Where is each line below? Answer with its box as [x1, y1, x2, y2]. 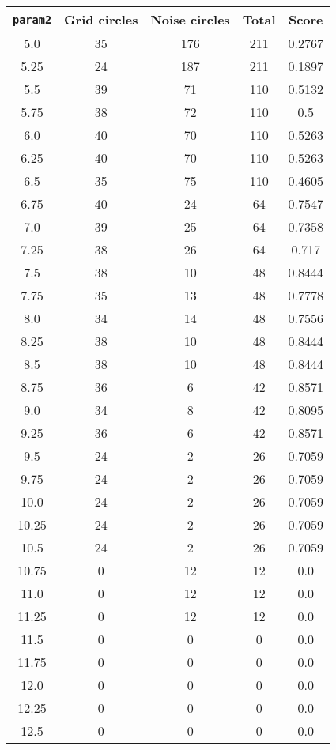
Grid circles [64, 10, 138, 28]
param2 [13, 13, 52, 26]
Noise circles [150, 10, 230, 28]
